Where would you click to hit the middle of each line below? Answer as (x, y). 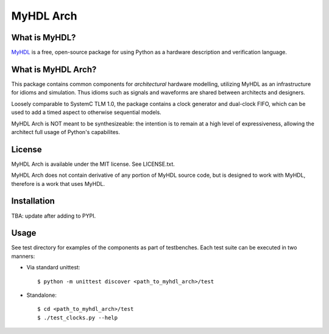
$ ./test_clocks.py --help (78, 318)
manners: (23, 256)
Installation (33, 201)
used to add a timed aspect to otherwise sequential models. (86, 112)
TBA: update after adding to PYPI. (54, 216)
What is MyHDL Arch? (54, 69)
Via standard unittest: (53, 268)
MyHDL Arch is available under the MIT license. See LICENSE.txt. (93, 164)
